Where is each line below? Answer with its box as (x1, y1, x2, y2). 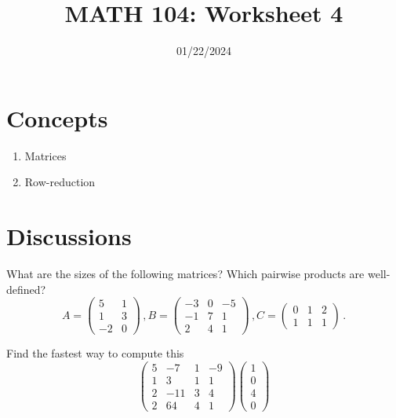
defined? (6, 280, 46, 297)
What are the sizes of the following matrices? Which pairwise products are (6, 265, 365, 281)
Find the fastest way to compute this (6, 345, 184, 361)
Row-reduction (24, 174, 96, 190)
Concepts (6, 101, 108, 134)
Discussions (6, 220, 132, 252)
